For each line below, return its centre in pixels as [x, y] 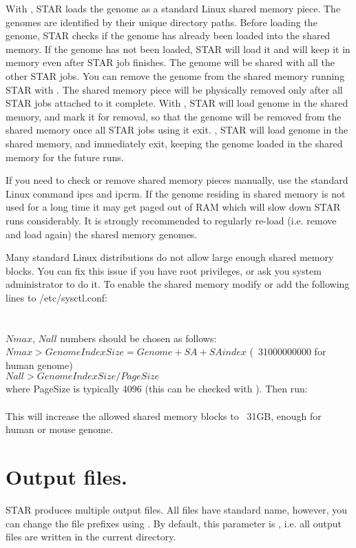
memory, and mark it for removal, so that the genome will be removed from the [174, 116]
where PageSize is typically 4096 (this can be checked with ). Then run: [157, 389]
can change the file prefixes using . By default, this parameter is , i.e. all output [174, 523]
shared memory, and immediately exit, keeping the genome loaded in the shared [174, 143]
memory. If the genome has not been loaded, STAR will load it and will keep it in [178, 49]
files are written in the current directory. [91, 537]
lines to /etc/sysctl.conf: [56, 297]
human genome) [39, 365]
